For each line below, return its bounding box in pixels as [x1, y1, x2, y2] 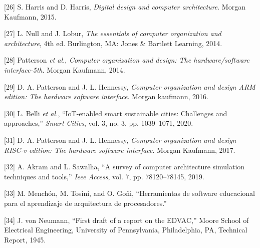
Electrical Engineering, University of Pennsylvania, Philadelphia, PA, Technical [4, 224, 247, 235]
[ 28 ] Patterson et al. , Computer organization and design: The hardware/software [4, 55, 250, 65]
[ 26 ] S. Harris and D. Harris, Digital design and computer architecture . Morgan [4, 2, 245, 12]
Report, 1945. [4, 234, 46, 244]
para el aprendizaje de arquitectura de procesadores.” [4, 197, 167, 208]
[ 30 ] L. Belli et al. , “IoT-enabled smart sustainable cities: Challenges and [4, 108, 227, 118]
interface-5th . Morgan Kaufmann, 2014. [4, 64, 125, 75]
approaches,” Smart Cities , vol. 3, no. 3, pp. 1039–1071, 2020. [4, 118, 193, 128]
